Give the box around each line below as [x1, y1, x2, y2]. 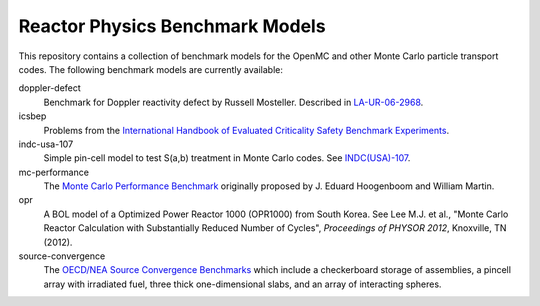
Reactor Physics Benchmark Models [18, 15, 326, 37]
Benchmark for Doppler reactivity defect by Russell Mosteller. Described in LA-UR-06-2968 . [43, 96, 424, 108]
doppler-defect [18, 82, 82, 94]
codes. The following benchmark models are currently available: [18, 63, 284, 75]
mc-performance [18, 166, 90, 178]
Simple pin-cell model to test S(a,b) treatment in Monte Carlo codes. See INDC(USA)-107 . [43, 152, 411, 164]
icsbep [18, 110, 47, 122]
